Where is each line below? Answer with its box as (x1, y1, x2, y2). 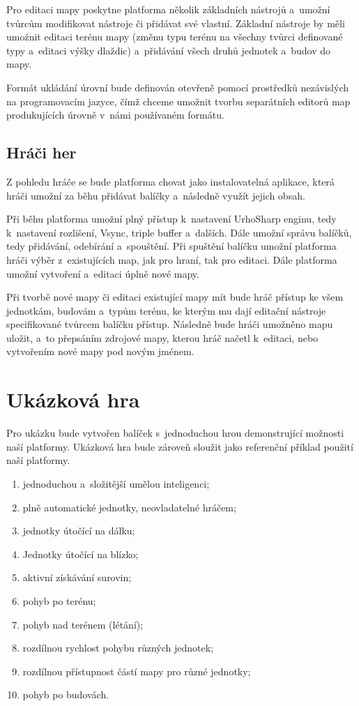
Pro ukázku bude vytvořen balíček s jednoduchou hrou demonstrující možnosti (6, 426, 344, 440)
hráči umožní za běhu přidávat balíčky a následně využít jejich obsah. (6, 188, 305, 202)
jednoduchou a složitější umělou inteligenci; (22, 476, 210, 490)
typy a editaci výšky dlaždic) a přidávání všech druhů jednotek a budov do (6, 43, 331, 57)
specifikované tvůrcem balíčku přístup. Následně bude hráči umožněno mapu (6, 317, 333, 331)
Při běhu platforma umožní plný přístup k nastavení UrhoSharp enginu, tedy (6, 211, 337, 226)
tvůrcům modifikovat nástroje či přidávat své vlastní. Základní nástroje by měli (6, 15, 345, 30)
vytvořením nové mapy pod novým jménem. (6, 344, 194, 359)
